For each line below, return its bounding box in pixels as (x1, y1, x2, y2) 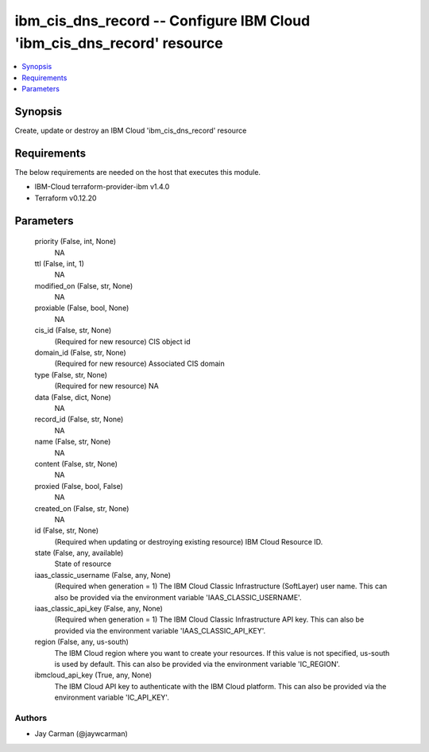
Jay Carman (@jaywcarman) (34, 729, 129, 738)
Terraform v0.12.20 (34, 193, 97, 203)
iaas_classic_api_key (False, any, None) (34, 604, 163, 614)
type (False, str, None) (34, 370, 107, 379)
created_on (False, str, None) (34, 503, 129, 513)
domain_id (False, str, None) (34, 348, 126, 358)
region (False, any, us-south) (34, 637, 129, 647)
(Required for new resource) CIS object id (54, 336, 191, 346)
